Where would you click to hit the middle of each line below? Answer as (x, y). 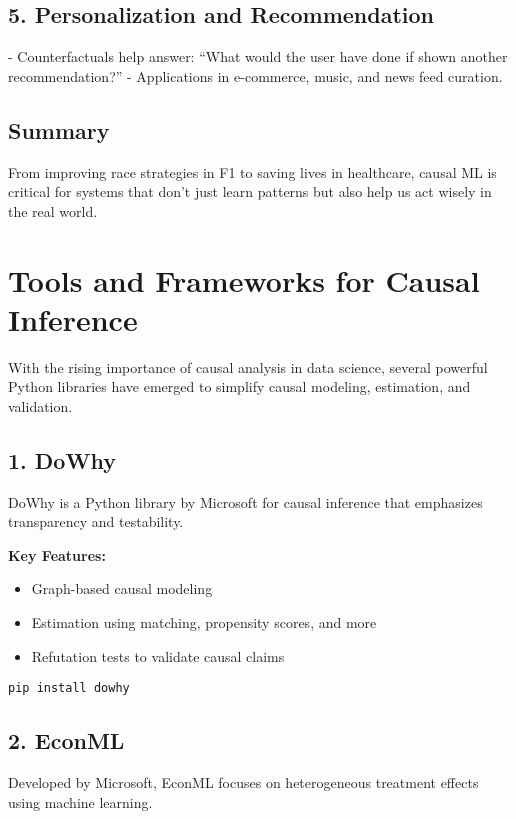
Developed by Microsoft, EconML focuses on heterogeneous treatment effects (243, 782)
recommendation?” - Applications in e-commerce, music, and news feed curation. (255, 75)
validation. (40, 405)
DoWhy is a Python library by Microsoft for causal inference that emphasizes (245, 501)
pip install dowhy (69, 688)
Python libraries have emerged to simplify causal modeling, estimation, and (239, 386)
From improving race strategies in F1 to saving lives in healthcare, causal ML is (252, 171)
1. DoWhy (62, 459)
